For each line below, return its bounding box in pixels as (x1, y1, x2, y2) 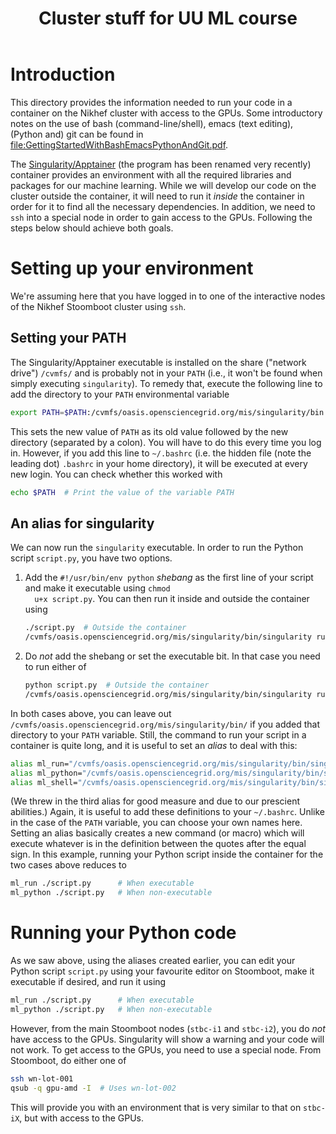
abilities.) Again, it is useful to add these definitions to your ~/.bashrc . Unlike (10, 806, 326, 818)
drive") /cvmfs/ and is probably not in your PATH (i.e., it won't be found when (10, 367, 323, 379)
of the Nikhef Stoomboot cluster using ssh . (10, 300, 187, 312)
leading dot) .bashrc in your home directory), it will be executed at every (10, 457, 308, 469)
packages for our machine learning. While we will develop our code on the (10, 179, 317, 191)
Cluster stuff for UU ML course (38, 7, 298, 30)
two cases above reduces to (10, 859, 127, 871)
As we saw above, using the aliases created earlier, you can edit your (10, 955, 296, 967)
